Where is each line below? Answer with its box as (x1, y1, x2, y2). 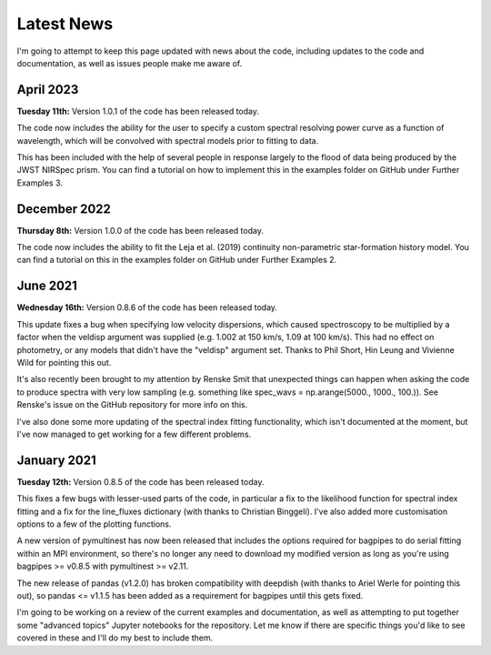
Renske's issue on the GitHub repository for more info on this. (16, 399, 248, 410)
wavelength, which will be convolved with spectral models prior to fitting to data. (16, 135, 319, 146)
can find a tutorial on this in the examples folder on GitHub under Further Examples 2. (16, 255, 337, 266)
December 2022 (16, 201, 111, 217)
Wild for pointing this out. (16, 357, 112, 368)
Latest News (16, 14, 114, 34)
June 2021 (16, 278, 77, 294)
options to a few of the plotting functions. (16, 519, 172, 529)
